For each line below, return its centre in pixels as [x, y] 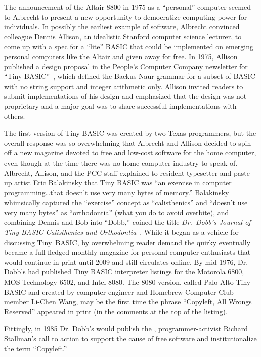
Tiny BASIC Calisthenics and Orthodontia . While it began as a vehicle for [122, 232]
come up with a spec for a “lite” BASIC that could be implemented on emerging [129, 46]
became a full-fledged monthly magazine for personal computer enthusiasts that [127, 252]
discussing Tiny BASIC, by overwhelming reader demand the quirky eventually [127, 242]
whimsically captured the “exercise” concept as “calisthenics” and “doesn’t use [126, 202]
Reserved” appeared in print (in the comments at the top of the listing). [116, 311]
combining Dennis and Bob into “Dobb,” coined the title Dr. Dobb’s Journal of [127, 222]
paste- [243, 172]
